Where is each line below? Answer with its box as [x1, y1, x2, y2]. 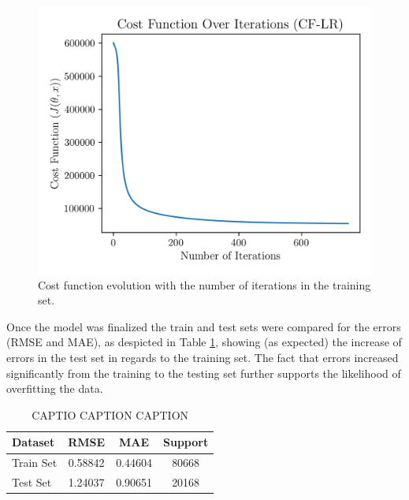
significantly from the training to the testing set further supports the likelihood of [6, 364, 401, 381]
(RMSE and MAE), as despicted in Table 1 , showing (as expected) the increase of [6, 334, 402, 350]
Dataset [12, 434, 55, 450]
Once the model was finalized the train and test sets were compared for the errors [6, 318, 401, 334]
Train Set [12, 454, 58, 471]
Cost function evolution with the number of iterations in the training [38, 276, 371, 293]
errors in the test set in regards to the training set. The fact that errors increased [6, 349, 399, 366]
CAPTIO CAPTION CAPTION [32, 406, 189, 423]
